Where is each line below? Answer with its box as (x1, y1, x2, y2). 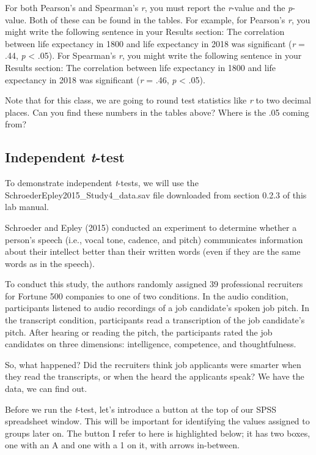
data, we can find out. (5, 382, 87, 395)
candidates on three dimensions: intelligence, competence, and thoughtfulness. (5, 337, 296, 350)
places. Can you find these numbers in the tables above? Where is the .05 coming (5, 105, 309, 118)
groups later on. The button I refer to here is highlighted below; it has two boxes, (5, 426, 310, 439)
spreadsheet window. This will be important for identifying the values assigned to (5, 415, 310, 427)
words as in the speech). (5, 257, 95, 269)
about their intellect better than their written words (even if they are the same (5, 245, 301, 258)
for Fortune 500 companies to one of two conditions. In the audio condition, (5, 289, 288, 302)
